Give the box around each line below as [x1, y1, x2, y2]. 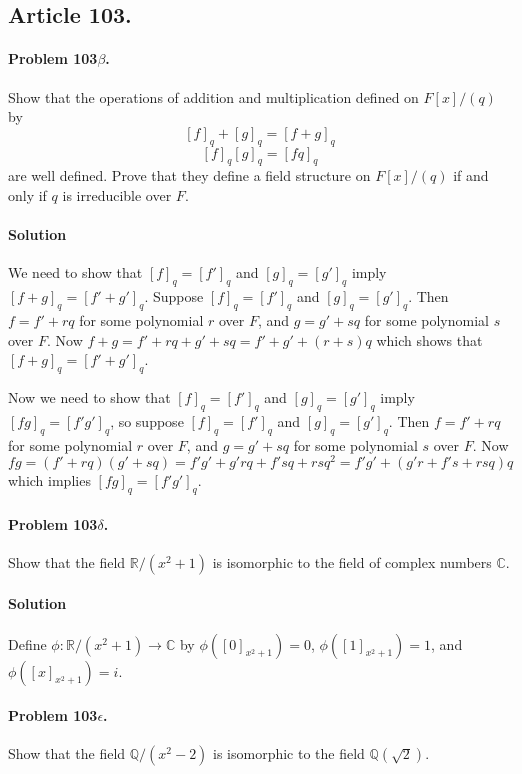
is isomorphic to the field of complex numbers [212, 551, 492, 572]
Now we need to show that [8, 386, 171, 407]
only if [8, 184, 47, 205]
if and [453, 165, 489, 186]
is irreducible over [62, 184, 172, 205]
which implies [8, 470, 91, 491]
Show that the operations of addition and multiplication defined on [8, 86, 419, 107]
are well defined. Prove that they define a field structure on [8, 165, 371, 186]
